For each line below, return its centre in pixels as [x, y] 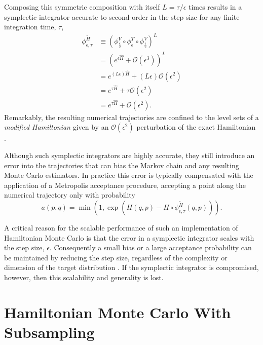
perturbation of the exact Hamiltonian [196, 127]
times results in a [215, 7]
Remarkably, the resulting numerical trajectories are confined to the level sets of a [131, 117]
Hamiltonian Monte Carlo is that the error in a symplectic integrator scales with [129, 237]
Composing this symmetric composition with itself [82, 7]
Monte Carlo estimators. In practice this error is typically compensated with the [129, 175]
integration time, [30, 27]
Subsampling [49, 332]
